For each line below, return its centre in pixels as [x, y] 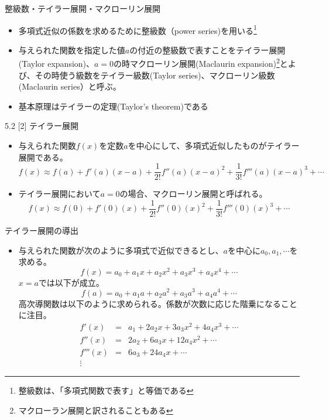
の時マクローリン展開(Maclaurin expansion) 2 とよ [205, 63]
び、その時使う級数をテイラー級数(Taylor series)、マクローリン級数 [147, 75]
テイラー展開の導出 [42, 230]
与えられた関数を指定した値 [72, 49]
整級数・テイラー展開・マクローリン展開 [83, 8]
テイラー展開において [59, 194]
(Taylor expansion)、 [56, 64]
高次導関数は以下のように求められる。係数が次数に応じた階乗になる [150, 303]
